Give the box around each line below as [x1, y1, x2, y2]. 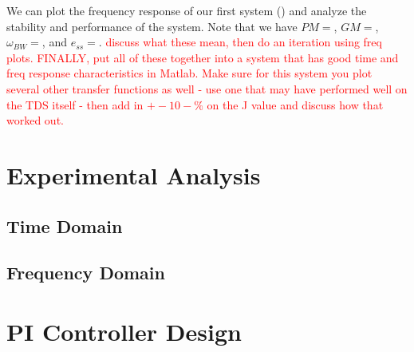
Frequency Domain [6, 260, 165, 285]
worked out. [6, 112, 64, 129]
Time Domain [6, 213, 123, 238]
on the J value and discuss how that [207, 96, 384, 113]
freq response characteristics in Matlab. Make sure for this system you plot [6, 65, 373, 81]
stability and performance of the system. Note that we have [6, 18, 298, 34]
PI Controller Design [6, 314, 242, 347]
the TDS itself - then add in [6, 96, 144, 113]
